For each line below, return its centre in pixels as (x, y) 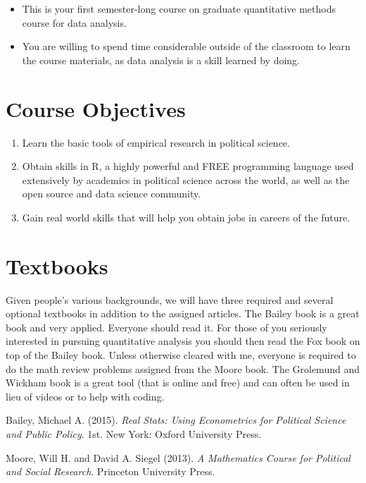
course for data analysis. (74, 22)
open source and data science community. (112, 194)
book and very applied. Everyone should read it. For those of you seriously (166, 327)
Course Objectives (96, 108)
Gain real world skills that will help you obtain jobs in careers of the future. (186, 217)
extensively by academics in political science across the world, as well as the (186, 179)
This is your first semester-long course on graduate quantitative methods (179, 8)
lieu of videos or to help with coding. (85, 396)
